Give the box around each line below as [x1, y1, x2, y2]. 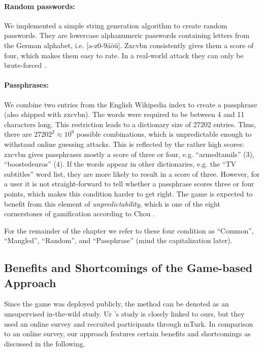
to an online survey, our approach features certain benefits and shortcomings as [4, 328, 251, 339]
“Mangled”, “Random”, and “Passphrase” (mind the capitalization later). [4, 235, 233, 246]
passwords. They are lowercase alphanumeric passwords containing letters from [4, 30, 250, 41]
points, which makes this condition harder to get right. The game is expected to [4, 188, 253, 199]
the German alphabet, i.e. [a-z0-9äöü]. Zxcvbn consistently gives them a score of [4, 40, 254, 50]
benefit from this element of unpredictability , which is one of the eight [4, 198, 220, 209]
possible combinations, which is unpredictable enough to [76, 129, 252, 139]
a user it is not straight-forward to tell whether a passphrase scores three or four [4, 178, 254, 189]
